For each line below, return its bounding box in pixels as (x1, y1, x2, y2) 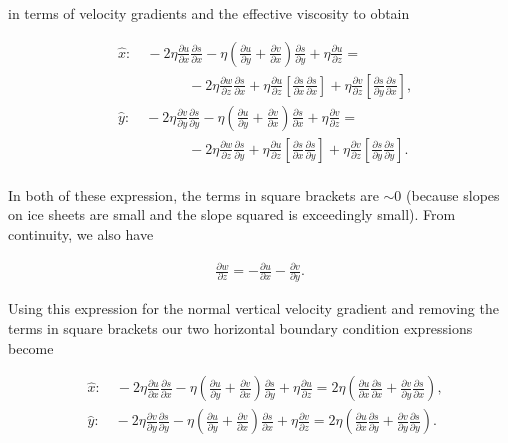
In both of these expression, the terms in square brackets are (8, 184, 379, 205)
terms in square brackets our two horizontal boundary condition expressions (8, 317, 473, 338)
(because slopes (406, 184, 500, 205)
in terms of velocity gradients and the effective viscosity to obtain (8, 3, 410, 23)
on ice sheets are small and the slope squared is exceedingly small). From (8, 204, 456, 225)
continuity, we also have (8, 223, 154, 244)
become (8, 337, 54, 358)
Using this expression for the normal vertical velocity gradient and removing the (8, 298, 499, 319)
